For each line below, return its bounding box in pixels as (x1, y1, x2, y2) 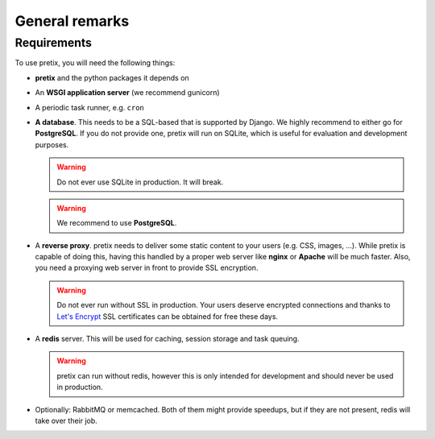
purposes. (35, 139, 69, 149)
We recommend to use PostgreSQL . (56, 218, 177, 228)
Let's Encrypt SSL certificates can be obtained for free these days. (56, 311, 278, 321)
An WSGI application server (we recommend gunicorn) (35, 88, 221, 97)
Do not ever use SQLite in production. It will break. (56, 177, 224, 187)
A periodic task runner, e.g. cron (35, 102, 145, 112)
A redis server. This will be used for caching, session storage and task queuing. (35, 334, 300, 344)
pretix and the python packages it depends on (35, 72, 189, 82)
